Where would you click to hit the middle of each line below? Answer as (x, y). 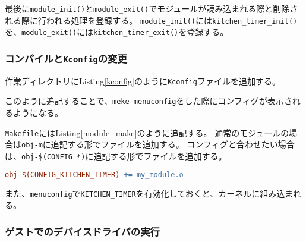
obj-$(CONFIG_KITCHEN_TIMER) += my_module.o (94, 175)
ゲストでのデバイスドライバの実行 (82, 231)
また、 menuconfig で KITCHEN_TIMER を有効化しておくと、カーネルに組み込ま (149, 193)
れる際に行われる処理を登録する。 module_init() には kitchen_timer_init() (151, 20)
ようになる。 (38, 113)
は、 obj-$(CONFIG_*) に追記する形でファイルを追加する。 (116, 155)
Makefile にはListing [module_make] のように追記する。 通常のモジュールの (147, 132)
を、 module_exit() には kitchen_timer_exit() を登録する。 (117, 32)
